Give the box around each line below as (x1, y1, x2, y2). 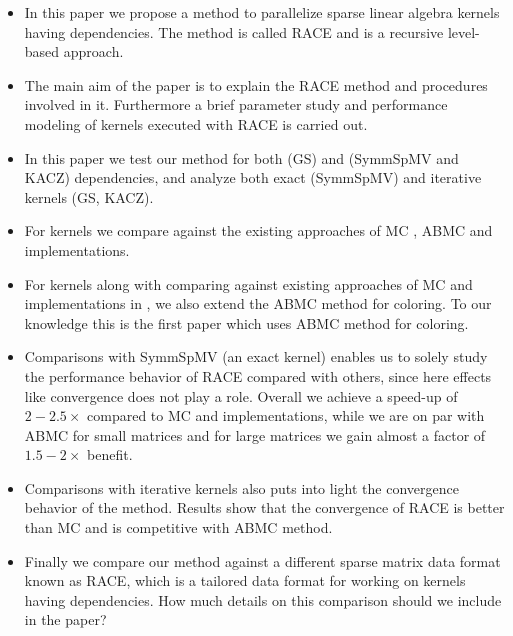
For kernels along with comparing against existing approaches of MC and (24, 273, 473, 294)
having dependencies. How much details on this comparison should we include (24, 589, 502, 610)
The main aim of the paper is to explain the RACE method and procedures (24, 74, 488, 95)
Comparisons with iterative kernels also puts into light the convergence (24, 477, 459, 498)
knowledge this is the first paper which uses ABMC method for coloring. (24, 312, 469, 333)
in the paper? (24, 609, 107, 630)
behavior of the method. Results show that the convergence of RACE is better (24, 497, 505, 518)
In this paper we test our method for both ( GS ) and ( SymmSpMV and (24, 147, 459, 168)
